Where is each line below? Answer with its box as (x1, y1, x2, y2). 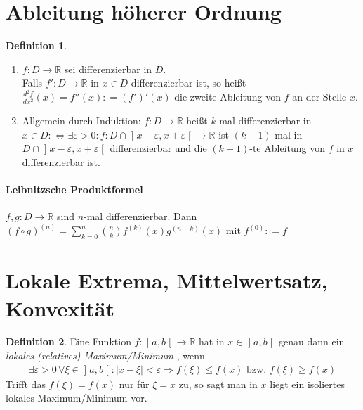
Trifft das (6, 376, 46, 391)
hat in (199, 334, 225, 349)
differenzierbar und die (110, 141, 207, 155)
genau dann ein (279, 334, 345, 349)
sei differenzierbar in (64, 61, 152, 76)
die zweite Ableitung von (174, 89, 281, 103)
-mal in (271, 127, 303, 141)
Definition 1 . (6, 38, 67, 53)
